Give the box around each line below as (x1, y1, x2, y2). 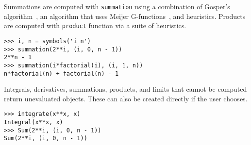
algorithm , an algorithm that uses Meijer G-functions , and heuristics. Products (4, 11, 246, 21)
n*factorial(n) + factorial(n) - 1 (4, 70, 119, 77)
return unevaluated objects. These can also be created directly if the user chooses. (4, 93, 248, 103)
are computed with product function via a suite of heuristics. (4, 20, 186, 31)
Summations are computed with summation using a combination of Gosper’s (4, 1, 230, 11)
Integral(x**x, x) (4, 119, 63, 126)
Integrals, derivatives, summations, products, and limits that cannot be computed (4, 84, 247, 94)
